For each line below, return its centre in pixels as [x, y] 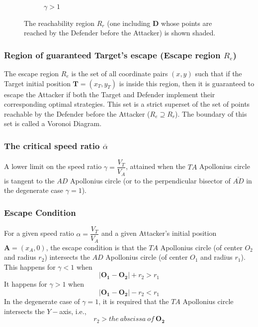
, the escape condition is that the [96, 247]
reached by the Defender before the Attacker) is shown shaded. [120, 33]
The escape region [32, 73]
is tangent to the [29, 180]
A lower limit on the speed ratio [53, 166]
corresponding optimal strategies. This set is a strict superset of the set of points [127, 104]
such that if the [218, 73]
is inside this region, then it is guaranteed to [187, 83]
